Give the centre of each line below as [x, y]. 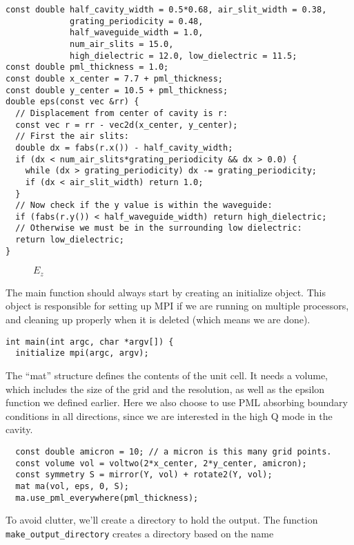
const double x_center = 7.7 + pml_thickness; [114, 78]
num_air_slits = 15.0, [122, 44]
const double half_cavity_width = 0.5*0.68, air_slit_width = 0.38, [166, 10]
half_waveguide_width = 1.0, [137, 33]
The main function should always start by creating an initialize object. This [166, 292]
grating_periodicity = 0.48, [137, 21]
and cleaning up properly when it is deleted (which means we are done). [158, 319]
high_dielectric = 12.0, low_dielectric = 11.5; [184, 56]
